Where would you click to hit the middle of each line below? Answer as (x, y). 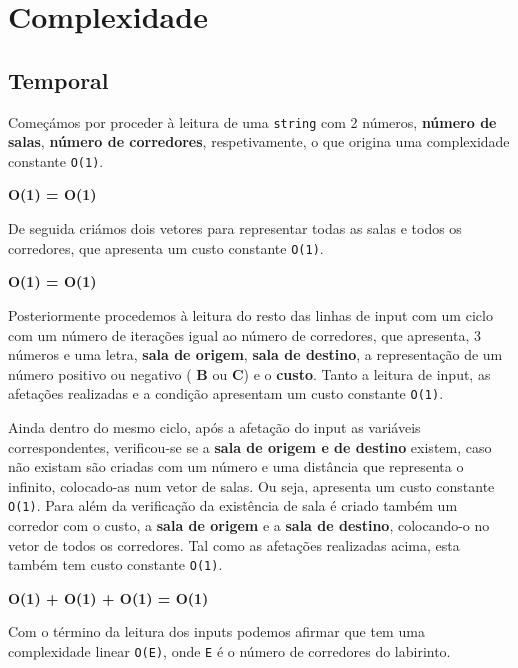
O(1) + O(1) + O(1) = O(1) (108, 597)
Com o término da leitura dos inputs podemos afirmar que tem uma (216, 631)
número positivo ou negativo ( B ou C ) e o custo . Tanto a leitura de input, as (249, 373)
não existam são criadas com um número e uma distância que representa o (236, 466)
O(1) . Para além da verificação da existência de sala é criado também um (233, 505)
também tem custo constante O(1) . (115, 564)
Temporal (58, 79)
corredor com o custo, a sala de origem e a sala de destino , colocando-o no (249, 524)
